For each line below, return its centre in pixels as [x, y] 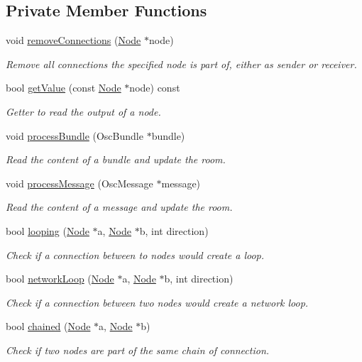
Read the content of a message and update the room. [119, 207]
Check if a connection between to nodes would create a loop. [135, 254]
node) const [155, 88]
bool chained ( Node [48, 326]
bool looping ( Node [48, 230]
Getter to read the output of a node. [83, 111]
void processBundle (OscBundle [75, 135]
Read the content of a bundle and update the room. [116, 159]
